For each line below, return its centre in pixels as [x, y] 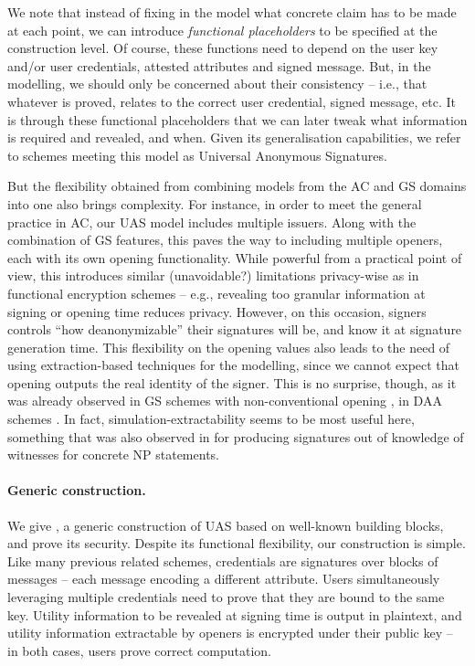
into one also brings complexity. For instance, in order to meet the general [215, 203]
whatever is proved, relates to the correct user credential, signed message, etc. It [232, 101]
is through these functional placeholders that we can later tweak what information [237, 119]
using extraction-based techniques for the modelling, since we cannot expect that [234, 365]
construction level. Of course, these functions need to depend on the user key [223, 48]
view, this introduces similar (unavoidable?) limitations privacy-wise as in [213, 275]
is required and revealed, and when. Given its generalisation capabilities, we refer [234, 137]
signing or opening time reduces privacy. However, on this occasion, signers [217, 311]
